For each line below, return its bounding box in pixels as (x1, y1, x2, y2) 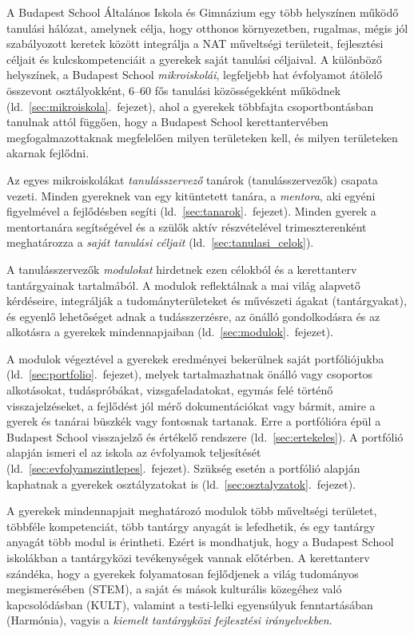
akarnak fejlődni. (6, 145, 90, 161)
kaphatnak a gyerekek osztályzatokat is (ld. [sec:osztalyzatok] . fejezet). (6, 475, 356, 492)
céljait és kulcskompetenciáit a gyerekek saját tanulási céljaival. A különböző (6, 50, 382, 67)
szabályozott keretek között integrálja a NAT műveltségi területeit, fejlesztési (6, 35, 384, 52)
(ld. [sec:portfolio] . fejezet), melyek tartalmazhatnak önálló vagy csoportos (6, 366, 373, 382)
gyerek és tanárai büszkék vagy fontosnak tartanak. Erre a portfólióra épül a (6, 413, 381, 430)
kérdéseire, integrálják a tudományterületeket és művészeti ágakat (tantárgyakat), (6, 292, 407, 309)
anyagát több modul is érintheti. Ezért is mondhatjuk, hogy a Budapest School (6, 533, 394, 550)
